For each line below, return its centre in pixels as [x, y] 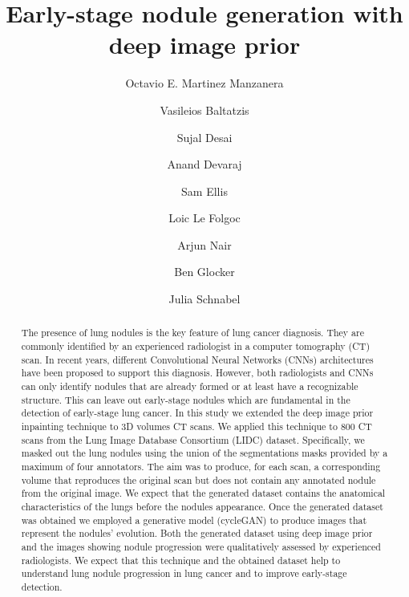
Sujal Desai [204, 137]
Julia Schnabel [204, 299]
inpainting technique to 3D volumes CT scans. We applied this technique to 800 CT [196, 426]
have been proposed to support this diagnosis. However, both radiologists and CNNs [197, 373]
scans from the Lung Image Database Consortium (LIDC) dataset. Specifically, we [193, 439]
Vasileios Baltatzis [204, 110]
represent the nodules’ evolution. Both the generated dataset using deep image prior [197, 533]
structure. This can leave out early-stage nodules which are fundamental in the [186, 399]
